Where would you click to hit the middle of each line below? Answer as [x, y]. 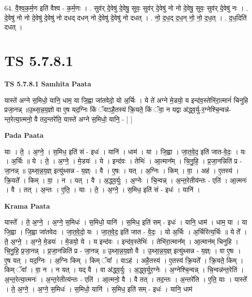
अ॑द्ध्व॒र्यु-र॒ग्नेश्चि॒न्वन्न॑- [207, 109]
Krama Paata [27, 206]
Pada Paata [24, 135]
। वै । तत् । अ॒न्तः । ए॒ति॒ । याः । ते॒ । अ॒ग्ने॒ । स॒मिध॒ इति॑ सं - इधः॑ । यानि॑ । [102, 190]
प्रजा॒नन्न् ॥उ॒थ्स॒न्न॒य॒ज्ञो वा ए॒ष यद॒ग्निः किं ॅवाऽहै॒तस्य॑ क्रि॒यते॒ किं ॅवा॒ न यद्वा [93, 109]
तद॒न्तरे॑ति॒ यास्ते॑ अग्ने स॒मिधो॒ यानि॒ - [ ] [86, 119]
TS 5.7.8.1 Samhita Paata [48, 83]
